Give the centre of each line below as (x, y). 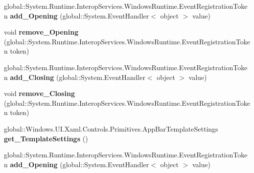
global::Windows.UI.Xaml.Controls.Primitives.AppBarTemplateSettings (111, 128)
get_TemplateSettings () (46, 138)
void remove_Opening (41, 32)
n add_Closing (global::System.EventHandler (75, 77)
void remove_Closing (39, 93)
